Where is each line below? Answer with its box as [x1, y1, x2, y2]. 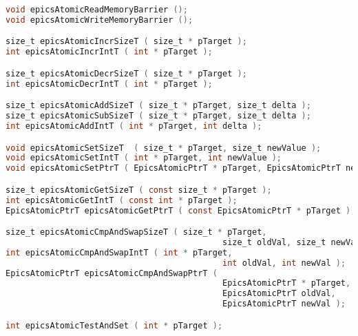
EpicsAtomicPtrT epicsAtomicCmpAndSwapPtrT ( [6, 268, 218, 278]
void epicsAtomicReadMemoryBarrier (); [6, 5, 188, 14]
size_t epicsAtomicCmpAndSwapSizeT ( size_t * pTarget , [6, 227, 267, 238]
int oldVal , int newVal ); [222, 258, 346, 268]
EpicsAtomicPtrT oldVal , [222, 288, 336, 299]
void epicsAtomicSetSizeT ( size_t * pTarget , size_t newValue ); [6, 143, 322, 153]
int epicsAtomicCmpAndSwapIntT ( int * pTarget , [6, 247, 233, 258]
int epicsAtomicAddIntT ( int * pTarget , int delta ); [6, 120, 262, 131]
